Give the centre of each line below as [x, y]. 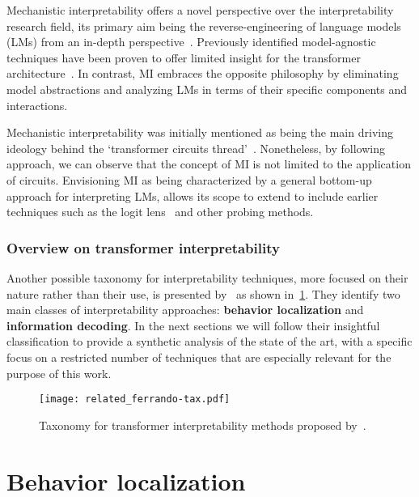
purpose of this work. [59, 373]
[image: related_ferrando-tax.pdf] [135, 399]
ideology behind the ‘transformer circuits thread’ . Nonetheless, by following [196, 148]
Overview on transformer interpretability [143, 247]
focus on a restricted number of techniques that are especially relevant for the [199, 357]
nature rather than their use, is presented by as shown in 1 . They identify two [203, 293]
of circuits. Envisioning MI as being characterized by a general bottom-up [189, 179]
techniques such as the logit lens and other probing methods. [160, 212]
